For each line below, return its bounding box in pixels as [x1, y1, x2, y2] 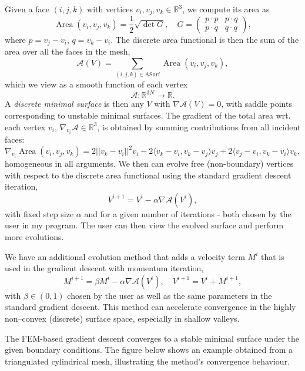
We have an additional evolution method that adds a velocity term [5, 250, 245, 262]
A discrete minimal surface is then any [5, 97, 144, 110]
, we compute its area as [182, 3, 270, 15]
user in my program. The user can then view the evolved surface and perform [5, 219, 284, 231]
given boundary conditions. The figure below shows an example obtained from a [5, 343, 293, 356]
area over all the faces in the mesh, [5, 45, 130, 58]
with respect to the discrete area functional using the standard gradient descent [5, 168, 291, 181]
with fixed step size [5, 207, 74, 220]
